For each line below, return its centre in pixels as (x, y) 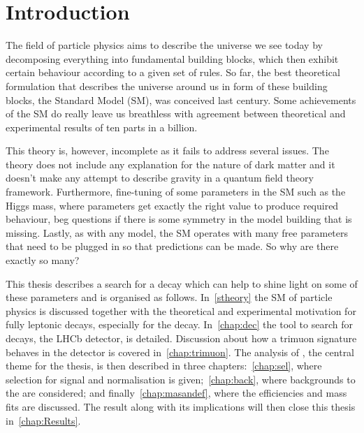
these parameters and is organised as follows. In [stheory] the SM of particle (169, 297)
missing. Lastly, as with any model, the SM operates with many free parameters (177, 232)
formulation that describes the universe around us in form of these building (167, 86)
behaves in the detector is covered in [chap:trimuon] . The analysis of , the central (180, 352)
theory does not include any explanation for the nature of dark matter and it (170, 164)
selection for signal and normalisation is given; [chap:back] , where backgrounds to (181, 379)
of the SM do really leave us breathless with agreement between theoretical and (176, 113)
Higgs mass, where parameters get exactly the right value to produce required (172, 205)
